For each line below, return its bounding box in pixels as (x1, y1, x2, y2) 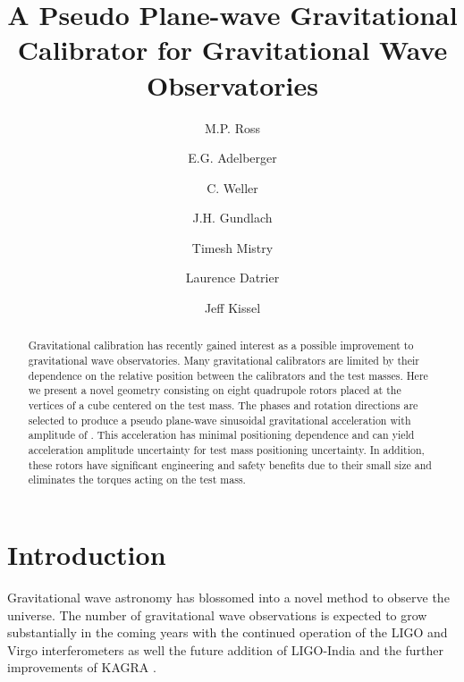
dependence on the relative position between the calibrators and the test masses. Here (28, 367, 428, 383)
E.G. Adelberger (188, 148, 277, 167)
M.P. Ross (205, 118, 260, 137)
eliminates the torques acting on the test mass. (28, 472, 246, 487)
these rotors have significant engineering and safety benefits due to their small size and (28, 457, 432, 472)
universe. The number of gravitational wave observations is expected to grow (7, 605, 427, 624)
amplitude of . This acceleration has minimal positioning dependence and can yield (28, 427, 415, 442)
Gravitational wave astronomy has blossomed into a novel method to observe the (7, 587, 450, 606)
